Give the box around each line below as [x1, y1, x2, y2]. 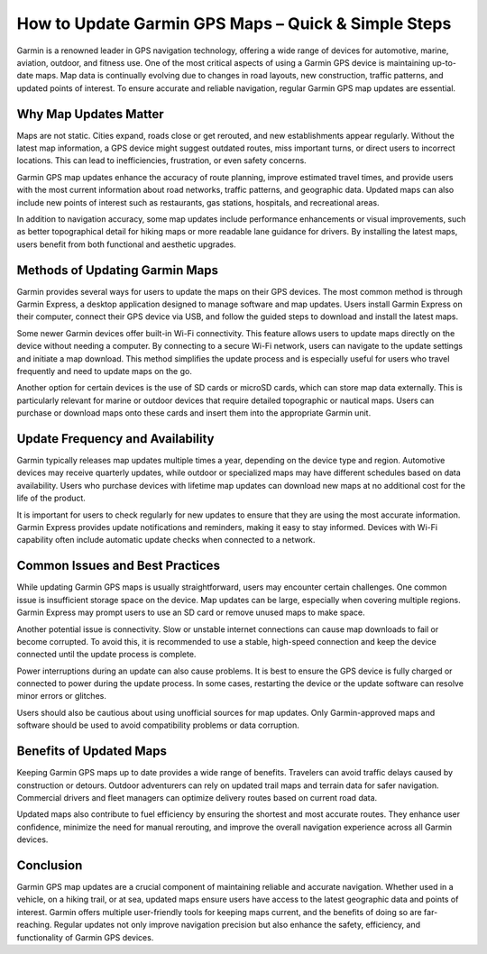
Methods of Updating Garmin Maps [16, 262, 218, 278]
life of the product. [16, 492, 86, 504]
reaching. [16, 920, 52, 931]
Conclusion [16, 858, 83, 873]
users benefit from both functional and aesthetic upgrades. [16, 239, 236, 250]
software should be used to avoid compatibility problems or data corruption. [16, 720, 299, 730]
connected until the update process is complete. [16, 649, 197, 660]
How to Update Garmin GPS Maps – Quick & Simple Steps [16, 14, 452, 33]
